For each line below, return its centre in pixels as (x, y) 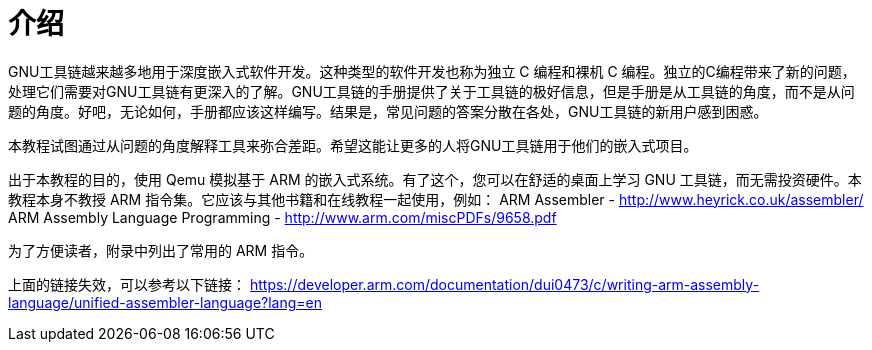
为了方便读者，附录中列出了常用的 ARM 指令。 (161, 250)
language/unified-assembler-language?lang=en (165, 302)
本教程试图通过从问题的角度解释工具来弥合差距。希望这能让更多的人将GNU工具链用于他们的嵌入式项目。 (353, 145)
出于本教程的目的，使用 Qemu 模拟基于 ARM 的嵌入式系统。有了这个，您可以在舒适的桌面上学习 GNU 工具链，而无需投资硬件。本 (435, 179)
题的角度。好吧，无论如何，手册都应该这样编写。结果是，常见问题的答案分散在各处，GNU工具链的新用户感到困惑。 (388, 111)
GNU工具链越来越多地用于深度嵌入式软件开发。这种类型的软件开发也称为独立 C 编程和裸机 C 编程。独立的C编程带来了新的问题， (432, 71)
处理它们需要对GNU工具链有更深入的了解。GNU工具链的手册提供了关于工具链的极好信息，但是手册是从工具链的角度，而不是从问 (431, 91)
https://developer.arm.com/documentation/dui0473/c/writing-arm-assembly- (504, 284)
